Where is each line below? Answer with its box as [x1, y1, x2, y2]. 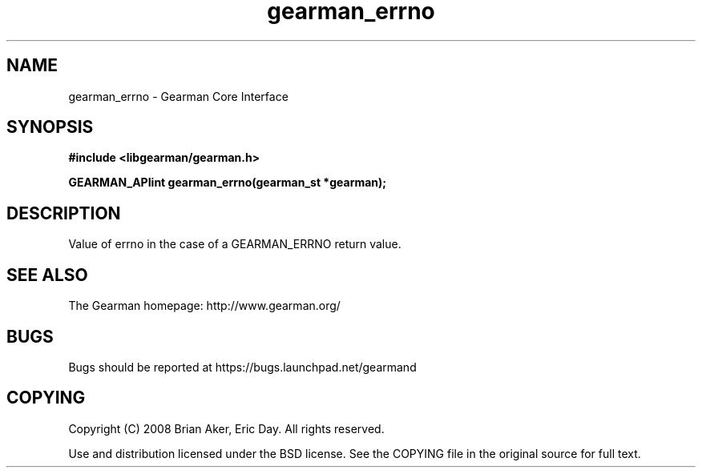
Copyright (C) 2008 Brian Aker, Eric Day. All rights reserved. [68, 421, 385, 436]
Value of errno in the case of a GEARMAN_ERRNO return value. [68, 237, 401, 251]
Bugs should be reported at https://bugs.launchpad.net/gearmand [68, 360, 417, 374]
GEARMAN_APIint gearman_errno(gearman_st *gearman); [68, 175, 387, 190]
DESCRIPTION [6, 203, 121, 223]
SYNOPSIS [6, 117, 94, 138]
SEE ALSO [6, 264, 88, 285]
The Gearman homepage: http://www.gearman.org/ [68, 299, 341, 313]
